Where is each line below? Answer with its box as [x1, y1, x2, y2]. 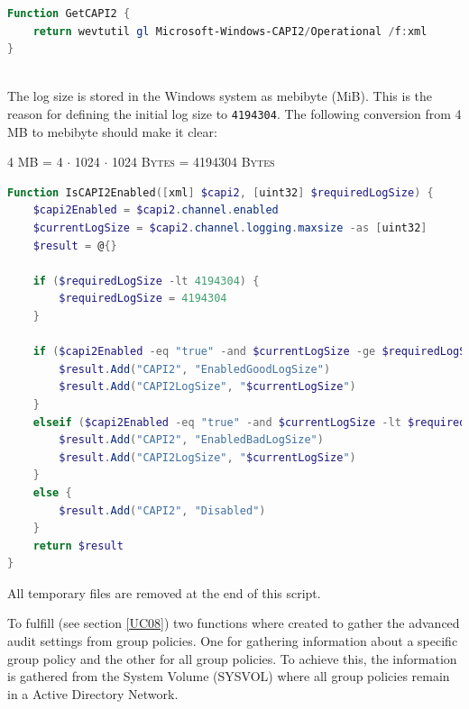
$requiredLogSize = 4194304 [59, 292, 227, 305]
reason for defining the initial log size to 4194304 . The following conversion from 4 [7, 104, 462, 123]
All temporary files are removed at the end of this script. [7, 583, 321, 602]
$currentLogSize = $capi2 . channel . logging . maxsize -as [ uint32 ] [32, 222, 428, 234]
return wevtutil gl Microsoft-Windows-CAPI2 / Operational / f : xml [32, 24, 428, 38]
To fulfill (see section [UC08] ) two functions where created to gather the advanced [7, 614, 460, 632]
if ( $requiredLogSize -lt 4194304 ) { [32, 274, 260, 287]
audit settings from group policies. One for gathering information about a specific [7, 632, 458, 650]
